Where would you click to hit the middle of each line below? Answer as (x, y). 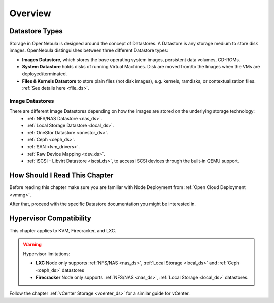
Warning (32, 244)
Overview (30, 13)
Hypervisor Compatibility (50, 218)
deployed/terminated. (45, 74)
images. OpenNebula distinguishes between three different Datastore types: (89, 50)
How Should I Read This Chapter (61, 176)
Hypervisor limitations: (47, 254)
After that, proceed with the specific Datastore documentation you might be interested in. (103, 204)
